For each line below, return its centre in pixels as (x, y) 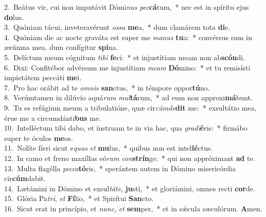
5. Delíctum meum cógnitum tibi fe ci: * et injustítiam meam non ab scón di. (125, 57)
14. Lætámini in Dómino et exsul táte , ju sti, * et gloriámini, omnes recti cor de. (130, 188)
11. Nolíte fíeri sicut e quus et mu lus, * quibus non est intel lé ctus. (109, 148)
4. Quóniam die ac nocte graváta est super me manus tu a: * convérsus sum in (128, 37)
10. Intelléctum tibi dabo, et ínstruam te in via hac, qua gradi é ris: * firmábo (126, 128)
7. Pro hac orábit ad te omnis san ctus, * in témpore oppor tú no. (107, 87)
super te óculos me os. (39, 138)
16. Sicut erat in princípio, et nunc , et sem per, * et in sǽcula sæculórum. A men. (133, 208)
